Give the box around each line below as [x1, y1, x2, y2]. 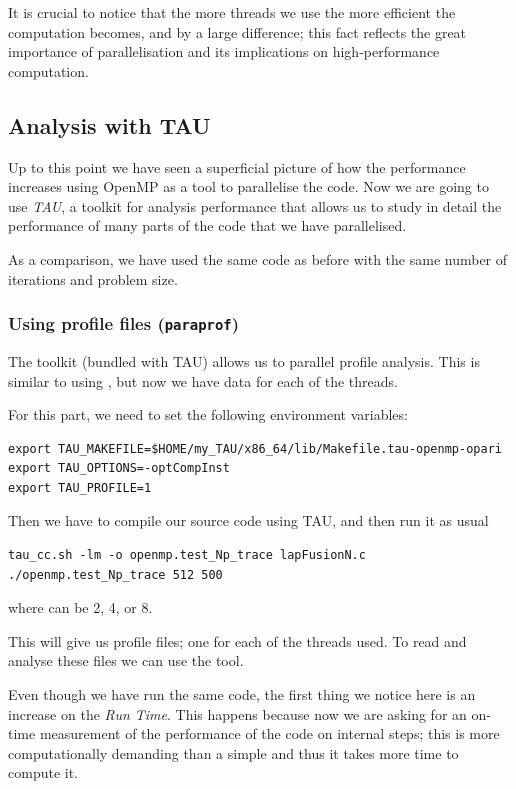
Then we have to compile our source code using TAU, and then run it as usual [8, 510, 489, 531]
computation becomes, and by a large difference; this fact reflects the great [8, 21, 467, 42]
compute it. [8, 762, 78, 783]
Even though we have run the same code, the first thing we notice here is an [8, 684, 476, 705]
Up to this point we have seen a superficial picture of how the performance [8, 156, 466, 177]
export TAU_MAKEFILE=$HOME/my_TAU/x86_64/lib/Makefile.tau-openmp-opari [8, 441, 502, 456]
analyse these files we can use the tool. [8, 650, 244, 671]
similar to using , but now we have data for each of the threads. [8, 370, 398, 391]
